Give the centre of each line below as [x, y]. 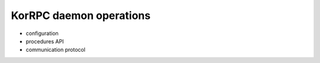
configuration [42, 33]
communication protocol [56, 50]
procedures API [45, 41]
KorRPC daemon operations [81, 15]
